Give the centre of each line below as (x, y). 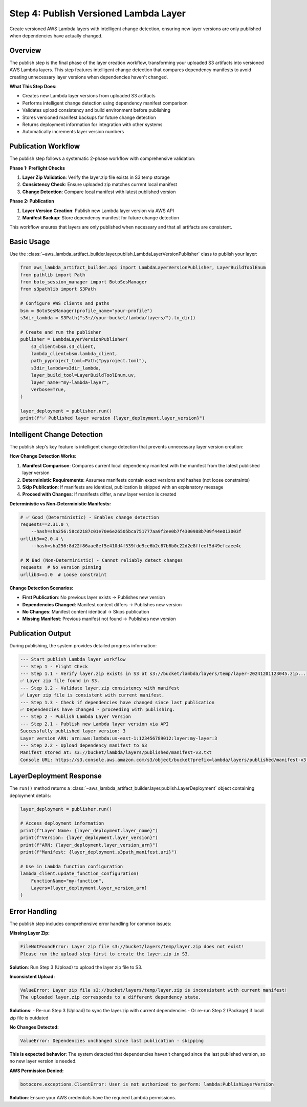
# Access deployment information (62, 823)
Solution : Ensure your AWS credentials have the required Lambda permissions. (93, 1097)
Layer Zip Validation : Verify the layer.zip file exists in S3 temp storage (96, 177)
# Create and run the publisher (61, 332)
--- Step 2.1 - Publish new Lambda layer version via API (94, 724)
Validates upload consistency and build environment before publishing (96, 110)
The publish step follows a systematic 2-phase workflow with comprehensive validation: (102, 158)
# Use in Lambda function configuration (71, 866)
